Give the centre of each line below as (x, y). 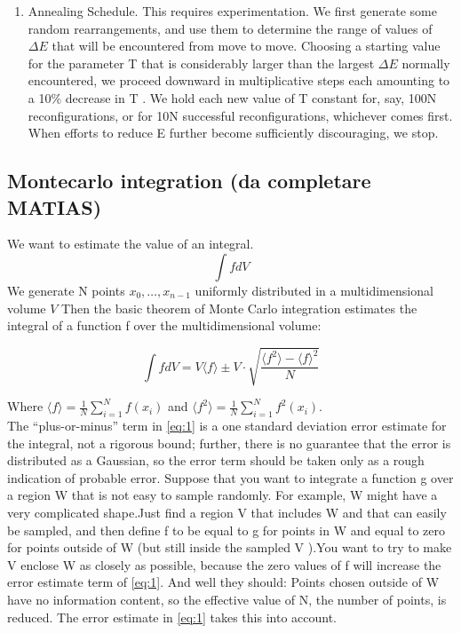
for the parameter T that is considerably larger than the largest (201, 63)
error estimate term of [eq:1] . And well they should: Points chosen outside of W (223, 582)
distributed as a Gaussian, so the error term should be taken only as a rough (216, 460)
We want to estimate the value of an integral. (131, 244)
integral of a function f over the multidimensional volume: (164, 325)
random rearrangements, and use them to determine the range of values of (230, 28)
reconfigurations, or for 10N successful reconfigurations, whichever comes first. (240, 115)
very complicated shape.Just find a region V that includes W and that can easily (227, 513)
